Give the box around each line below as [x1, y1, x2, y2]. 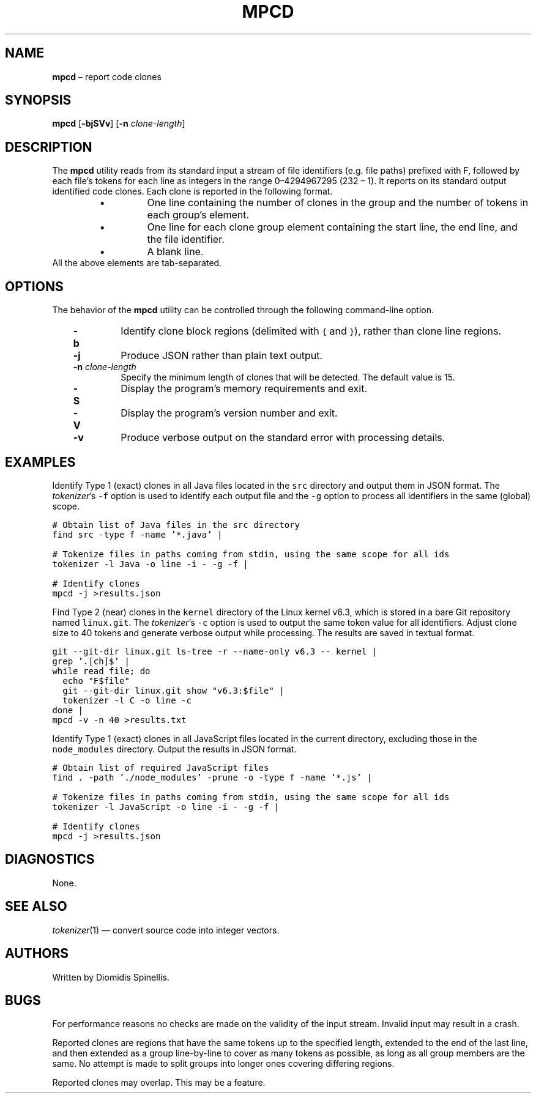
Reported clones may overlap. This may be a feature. [52, 1077, 266, 1088]
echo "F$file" [62, 675, 130, 686]
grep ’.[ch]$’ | [52, 656, 130, 666]
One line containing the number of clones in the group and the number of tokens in [147, 196, 529, 209]
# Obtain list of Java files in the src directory [52, 519, 300, 530]
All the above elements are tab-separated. [52, 258, 222, 269]
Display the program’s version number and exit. [121, 407, 338, 420]
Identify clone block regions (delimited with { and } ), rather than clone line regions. [121, 325, 502, 338]
